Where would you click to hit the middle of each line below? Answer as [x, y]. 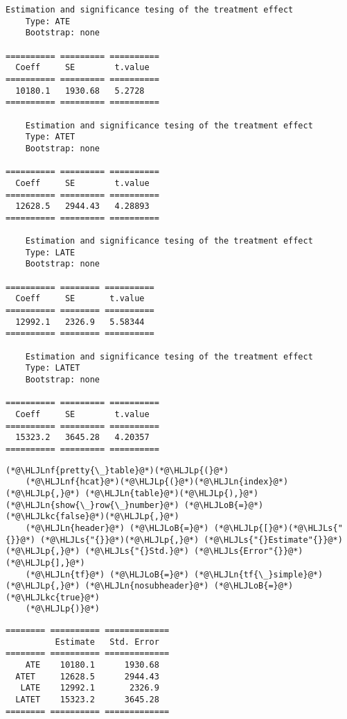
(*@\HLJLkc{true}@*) [53, 597]
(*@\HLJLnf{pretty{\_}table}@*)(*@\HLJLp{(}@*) [117, 470]
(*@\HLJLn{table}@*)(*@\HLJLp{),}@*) [172, 493]
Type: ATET [50, 137]
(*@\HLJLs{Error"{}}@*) [249, 551]
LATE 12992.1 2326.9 [90, 688]
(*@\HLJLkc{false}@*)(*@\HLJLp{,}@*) [92, 517]
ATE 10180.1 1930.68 [92, 665]
